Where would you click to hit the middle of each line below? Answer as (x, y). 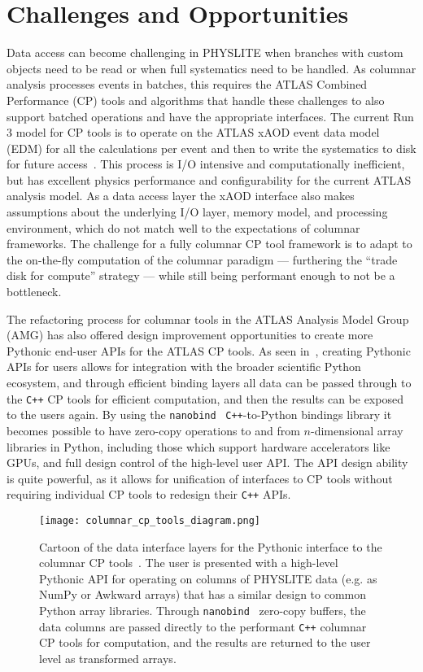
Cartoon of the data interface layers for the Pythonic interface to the (211, 546)
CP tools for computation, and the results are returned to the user (205, 642)
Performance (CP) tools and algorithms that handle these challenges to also (196, 100)
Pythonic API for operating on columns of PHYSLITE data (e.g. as (208, 578)
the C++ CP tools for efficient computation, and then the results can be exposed (205, 398)
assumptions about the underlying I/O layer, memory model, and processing (197, 212)
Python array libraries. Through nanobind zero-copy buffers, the (203, 610)
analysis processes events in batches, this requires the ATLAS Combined (187, 84)
